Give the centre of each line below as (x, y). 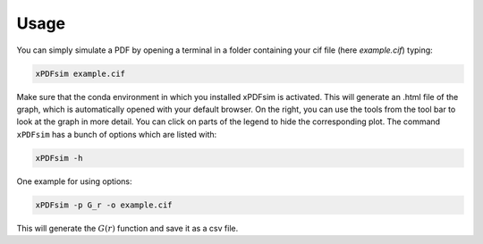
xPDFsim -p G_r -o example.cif (104, 205)
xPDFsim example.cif (80, 73)
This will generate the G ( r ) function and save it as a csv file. (127, 228)
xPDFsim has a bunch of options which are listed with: (117, 134)
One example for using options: (75, 181)
